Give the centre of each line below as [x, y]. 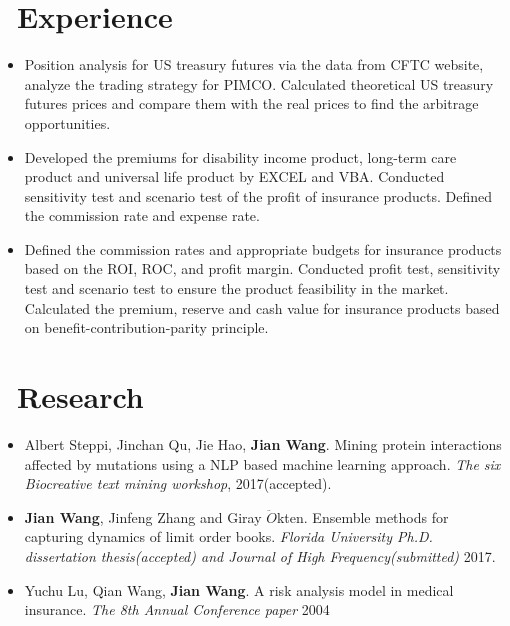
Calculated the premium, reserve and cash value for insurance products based [262, 307]
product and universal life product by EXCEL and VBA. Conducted [234, 176]
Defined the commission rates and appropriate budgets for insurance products [263, 248]
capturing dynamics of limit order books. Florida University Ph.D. [228, 536]
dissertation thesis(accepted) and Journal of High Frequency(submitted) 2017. [260, 555]
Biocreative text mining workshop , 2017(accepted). [178, 483]
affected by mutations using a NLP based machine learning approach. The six [262, 463]
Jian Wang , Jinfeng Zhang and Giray [143, 516]
